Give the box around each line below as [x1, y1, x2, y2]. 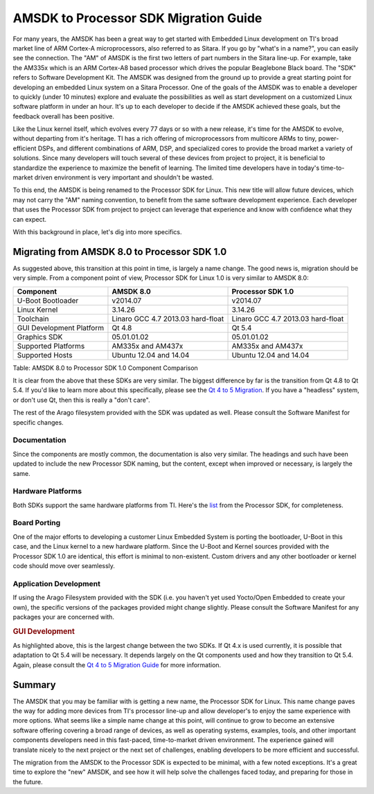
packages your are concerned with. [12, 612, 114, 621]
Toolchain [17, 314, 49, 324]
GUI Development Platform [17, 323, 104, 333]
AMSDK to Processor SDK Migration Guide [12, 10, 262, 26]
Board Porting [12, 518, 61, 528]
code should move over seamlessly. [12, 561, 116, 570]
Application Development [12, 579, 100, 588]
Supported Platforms [17, 341, 85, 351]
